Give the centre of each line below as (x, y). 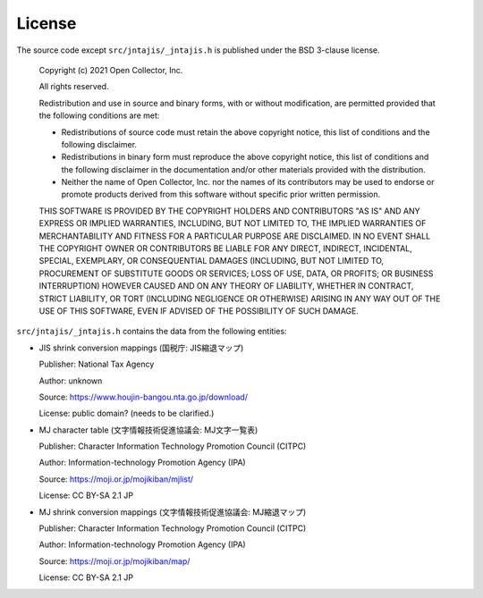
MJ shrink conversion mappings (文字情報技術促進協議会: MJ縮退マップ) (173, 512)
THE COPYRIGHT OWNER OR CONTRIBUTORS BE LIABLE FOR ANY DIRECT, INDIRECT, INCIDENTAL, (226, 248)
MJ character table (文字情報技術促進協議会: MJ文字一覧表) (148, 430)
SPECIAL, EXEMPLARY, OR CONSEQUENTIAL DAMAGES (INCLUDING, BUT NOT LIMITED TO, (212, 261)
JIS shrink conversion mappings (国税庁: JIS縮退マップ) (141, 348)
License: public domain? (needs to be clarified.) (127, 413)
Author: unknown (71, 381)
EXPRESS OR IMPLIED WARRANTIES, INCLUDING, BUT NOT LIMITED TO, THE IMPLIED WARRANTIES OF (233, 223)
